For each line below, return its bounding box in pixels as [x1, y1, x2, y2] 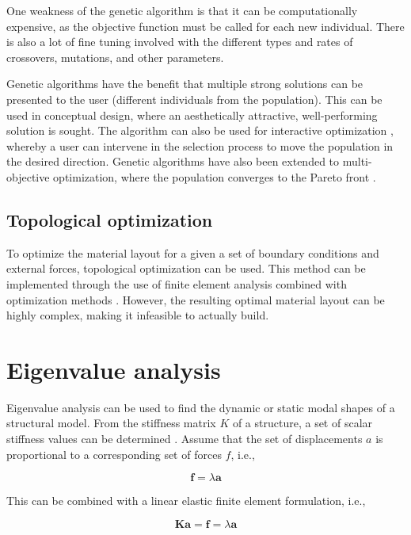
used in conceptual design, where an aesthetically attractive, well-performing [6, 106, 378, 123]
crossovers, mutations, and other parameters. [6, 48, 224, 65]
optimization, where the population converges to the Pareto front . [53, 168, 376, 185]
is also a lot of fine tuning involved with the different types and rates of [6, 33, 353, 50]
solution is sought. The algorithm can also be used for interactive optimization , [6, 122, 394, 139]
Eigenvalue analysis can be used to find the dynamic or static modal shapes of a [6, 399, 395, 415]
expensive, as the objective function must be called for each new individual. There [6, 17, 405, 34]
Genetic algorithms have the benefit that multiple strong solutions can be [6, 75, 363, 92]
